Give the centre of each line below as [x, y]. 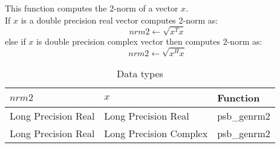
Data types [140, 73]
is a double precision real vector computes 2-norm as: [119, 20]
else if [15, 41]
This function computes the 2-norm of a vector [92, 8]
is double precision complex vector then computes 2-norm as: [149, 41]
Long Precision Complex [156, 133]
